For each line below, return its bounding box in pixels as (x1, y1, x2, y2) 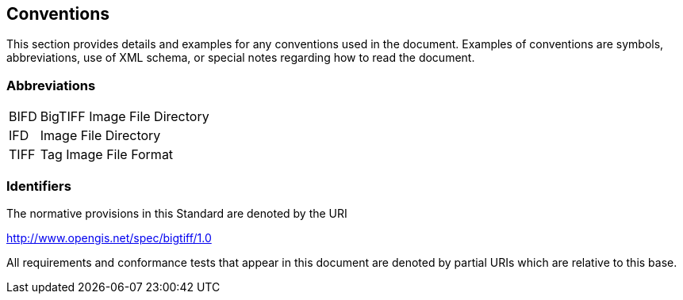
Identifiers (6, 177, 71, 194)
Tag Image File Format (40, 146, 174, 163)
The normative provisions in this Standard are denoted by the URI (6, 206, 347, 220)
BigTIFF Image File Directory (40, 108, 209, 125)
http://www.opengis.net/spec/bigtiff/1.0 (6, 230, 212, 245)
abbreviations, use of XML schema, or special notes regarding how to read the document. (6, 51, 475, 65)
